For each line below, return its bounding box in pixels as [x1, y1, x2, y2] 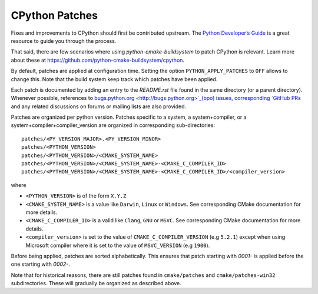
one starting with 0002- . [11, 260, 71, 268]
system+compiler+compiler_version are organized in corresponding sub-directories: [11, 122, 215, 129]
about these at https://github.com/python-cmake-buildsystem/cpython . [11, 56, 185, 64]
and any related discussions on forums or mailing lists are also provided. [11, 103, 187, 110]
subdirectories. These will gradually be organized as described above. [11, 280, 182, 287]
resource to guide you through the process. [11, 37, 117, 44]
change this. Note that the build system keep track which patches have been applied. [11, 75, 218, 82]
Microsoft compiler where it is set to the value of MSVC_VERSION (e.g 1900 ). [25, 242, 210, 249]
